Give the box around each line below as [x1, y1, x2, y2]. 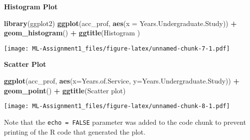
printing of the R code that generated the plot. [4, 126, 145, 137]
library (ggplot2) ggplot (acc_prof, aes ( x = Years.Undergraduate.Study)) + [4, 18, 237, 28]
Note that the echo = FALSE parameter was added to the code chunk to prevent [4, 116, 246, 127]
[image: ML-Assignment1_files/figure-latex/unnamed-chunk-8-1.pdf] [4, 103, 230, 110]
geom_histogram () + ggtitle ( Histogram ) [4, 28, 140, 38]
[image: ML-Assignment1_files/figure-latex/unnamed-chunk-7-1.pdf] [4, 45, 230, 52]
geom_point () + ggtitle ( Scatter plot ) [4, 85, 126, 95]
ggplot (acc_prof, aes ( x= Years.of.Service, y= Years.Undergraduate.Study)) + [4, 76, 240, 86]
